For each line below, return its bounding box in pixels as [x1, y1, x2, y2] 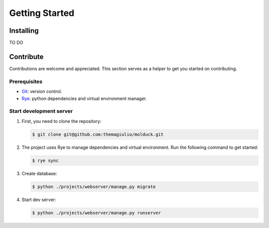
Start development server [9, 108, 73, 114]
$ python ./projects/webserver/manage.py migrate [32, 184, 156, 189]
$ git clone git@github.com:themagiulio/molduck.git [32, 131, 164, 137]
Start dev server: [21, 197, 56, 203]
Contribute [9, 52, 44, 61]
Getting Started [9, 7, 75, 18]
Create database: [21, 170, 57, 176]
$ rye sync [32, 157, 59, 163]
